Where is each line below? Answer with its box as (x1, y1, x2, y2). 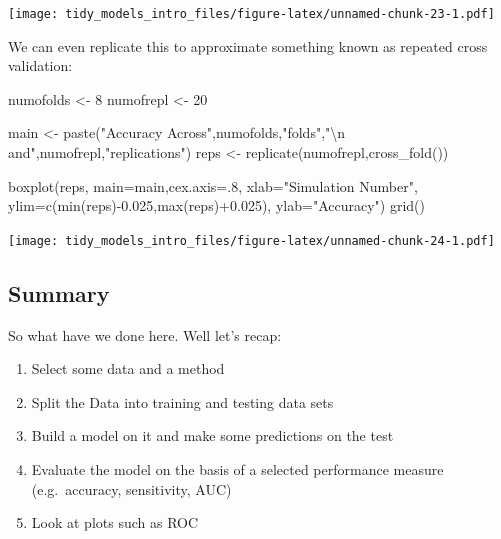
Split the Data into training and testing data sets (31, 391, 334, 412)
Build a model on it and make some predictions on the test (31, 425, 394, 446)
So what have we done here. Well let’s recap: (8, 324, 282, 345)
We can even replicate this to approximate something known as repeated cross (8, 35, 488, 56)
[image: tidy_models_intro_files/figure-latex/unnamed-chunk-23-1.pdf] (8, 7, 495, 21)
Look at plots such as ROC (31, 512, 199, 533)
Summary (8, 277, 110, 308)
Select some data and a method (31, 358, 225, 379)
